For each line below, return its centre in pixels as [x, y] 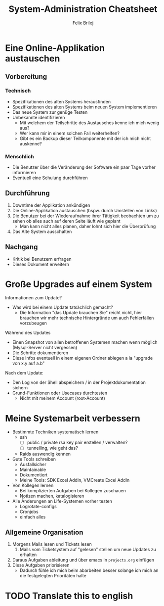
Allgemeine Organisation [44, 532]
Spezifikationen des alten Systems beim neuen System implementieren [84, 107]
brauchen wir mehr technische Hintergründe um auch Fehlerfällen [87, 318]
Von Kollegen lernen [33, 485]
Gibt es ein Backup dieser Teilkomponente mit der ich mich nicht [85, 138]
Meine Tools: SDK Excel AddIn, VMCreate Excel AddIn [75, 480]
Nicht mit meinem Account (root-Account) [62, 398]
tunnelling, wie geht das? [52, 448]
